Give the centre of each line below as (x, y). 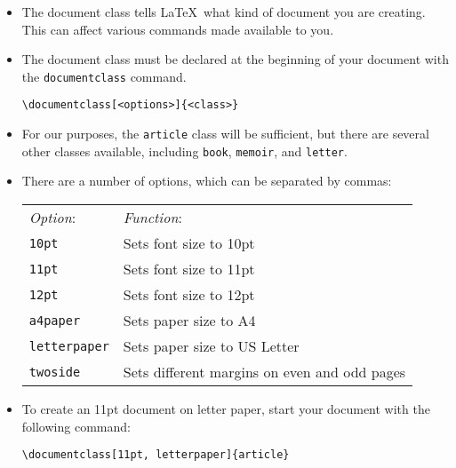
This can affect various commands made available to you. (178, 29)
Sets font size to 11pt (189, 269)
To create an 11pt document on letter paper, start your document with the (226, 409)
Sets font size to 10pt (189, 243)
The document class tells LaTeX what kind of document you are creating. (224, 12)
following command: (76, 426)
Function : (152, 217)
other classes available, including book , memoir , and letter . (184, 151)
